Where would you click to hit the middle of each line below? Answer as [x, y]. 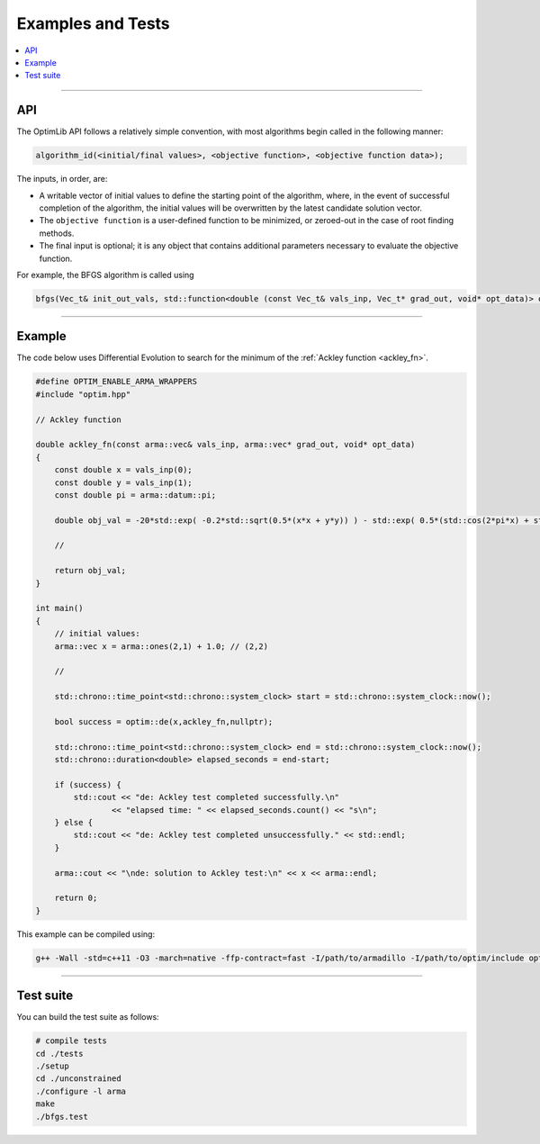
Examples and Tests [93, 23]
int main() [59, 608]
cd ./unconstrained [78, 1079]
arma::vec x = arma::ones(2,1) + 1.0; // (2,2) [162, 646]
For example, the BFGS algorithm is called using [105, 275]
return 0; [76, 898]
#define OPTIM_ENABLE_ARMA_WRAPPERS [117, 382]
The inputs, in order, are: [62, 179]
